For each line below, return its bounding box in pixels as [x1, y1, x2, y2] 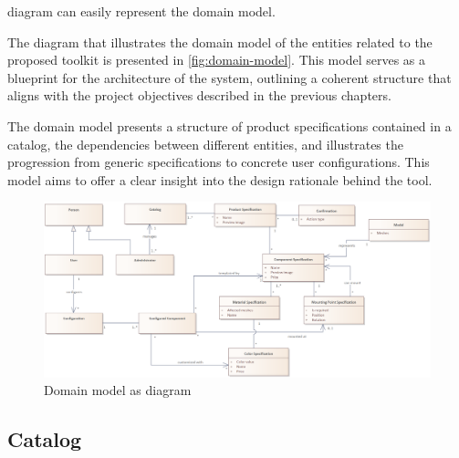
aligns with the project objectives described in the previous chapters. [7, 86, 391, 105]
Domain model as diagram [44, 380, 192, 400]
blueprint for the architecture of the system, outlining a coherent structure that [7, 68, 452, 87]
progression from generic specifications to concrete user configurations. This [7, 152, 430, 172]
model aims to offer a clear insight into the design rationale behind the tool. [7, 170, 433, 189]
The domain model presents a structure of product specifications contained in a [7, 116, 452, 135]
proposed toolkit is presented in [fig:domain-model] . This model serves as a [7, 50, 426, 69]
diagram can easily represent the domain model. [7, 2, 276, 20]
